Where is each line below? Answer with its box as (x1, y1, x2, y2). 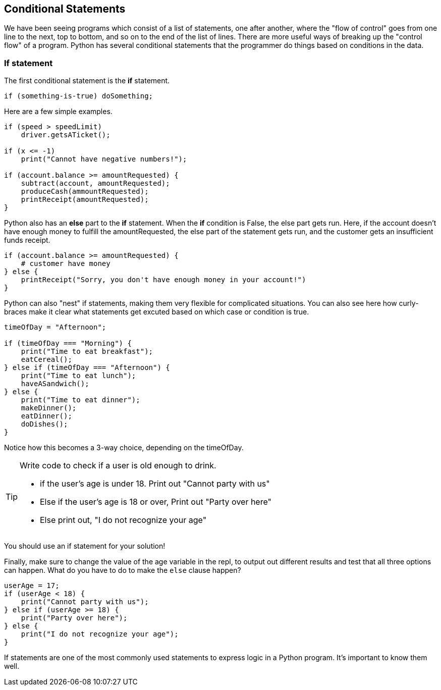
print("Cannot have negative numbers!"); (21, 155, 187, 164)
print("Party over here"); (21, 614, 128, 622)
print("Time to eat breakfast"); (21, 347, 153, 356)
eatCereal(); (21, 355, 72, 364)
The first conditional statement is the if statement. (4, 76, 170, 85)
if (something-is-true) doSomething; (4, 92, 153, 100)
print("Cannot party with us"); (21, 598, 149, 606)
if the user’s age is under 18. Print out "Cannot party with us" (40, 479, 270, 489)
